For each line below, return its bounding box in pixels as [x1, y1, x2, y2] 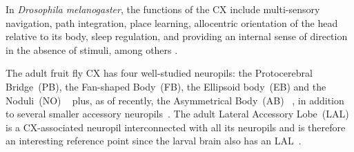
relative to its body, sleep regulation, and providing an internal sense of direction [6, 29, 348, 44]
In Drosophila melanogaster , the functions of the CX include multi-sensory [6, 2, 320, 16]
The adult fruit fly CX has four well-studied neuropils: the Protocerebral [6, 66, 313, 80]
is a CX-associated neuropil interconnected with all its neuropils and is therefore [6, 120, 346, 134]
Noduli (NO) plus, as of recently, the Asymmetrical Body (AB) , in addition [6, 93, 344, 107]
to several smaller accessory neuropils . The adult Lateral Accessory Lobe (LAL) [6, 106, 349, 121]
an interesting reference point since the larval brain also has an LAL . [6, 133, 302, 148]
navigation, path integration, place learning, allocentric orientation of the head [6, 15, 338, 30]
